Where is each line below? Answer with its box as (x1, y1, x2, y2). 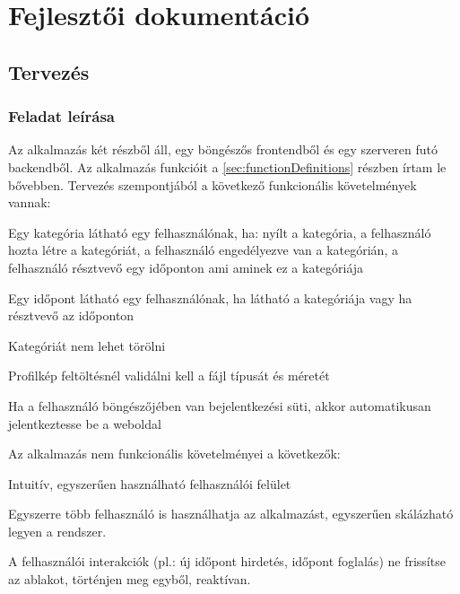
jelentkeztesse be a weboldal (8, 414, 161, 432)
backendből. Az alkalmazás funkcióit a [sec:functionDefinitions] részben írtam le (8, 157, 447, 176)
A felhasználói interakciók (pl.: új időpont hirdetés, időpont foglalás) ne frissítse (8, 552, 446, 571)
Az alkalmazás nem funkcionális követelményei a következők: (8, 444, 341, 463)
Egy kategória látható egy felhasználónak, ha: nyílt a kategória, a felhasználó (8, 223, 431, 241)
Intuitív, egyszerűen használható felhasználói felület (8, 474, 291, 493)
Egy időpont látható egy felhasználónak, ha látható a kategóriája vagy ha (8, 288, 412, 307)
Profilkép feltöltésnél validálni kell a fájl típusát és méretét (8, 366, 330, 385)
